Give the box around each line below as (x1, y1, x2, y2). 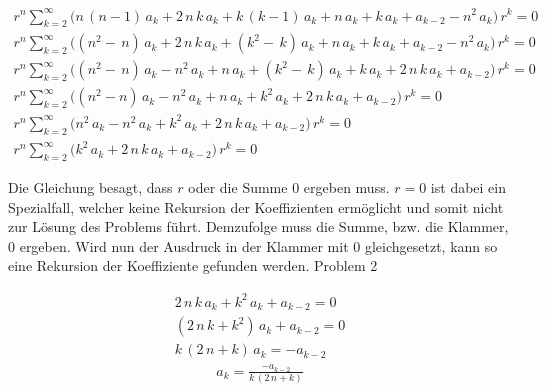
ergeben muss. (303, 177, 390, 198)
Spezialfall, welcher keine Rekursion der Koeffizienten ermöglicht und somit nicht (8, 196, 504, 217)
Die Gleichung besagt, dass (8, 177, 173, 198)
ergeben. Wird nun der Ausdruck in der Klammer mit (19, 235, 349, 256)
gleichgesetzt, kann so (364, 235, 498, 256)
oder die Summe (188, 177, 288, 198)
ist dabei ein (430, 177, 507, 198)
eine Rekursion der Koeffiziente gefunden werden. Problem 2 (8, 255, 378, 276)
